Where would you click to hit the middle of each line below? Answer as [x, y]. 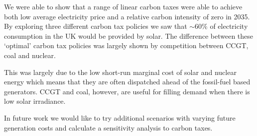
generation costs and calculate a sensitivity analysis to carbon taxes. [108, 127]
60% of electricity [221, 26]
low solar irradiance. [35, 101]
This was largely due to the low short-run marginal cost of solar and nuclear [120, 72]
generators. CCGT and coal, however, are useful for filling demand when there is [127, 91]
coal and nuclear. [30, 55]
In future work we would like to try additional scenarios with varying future [120, 117]
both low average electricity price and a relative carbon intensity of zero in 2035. [127, 16]
